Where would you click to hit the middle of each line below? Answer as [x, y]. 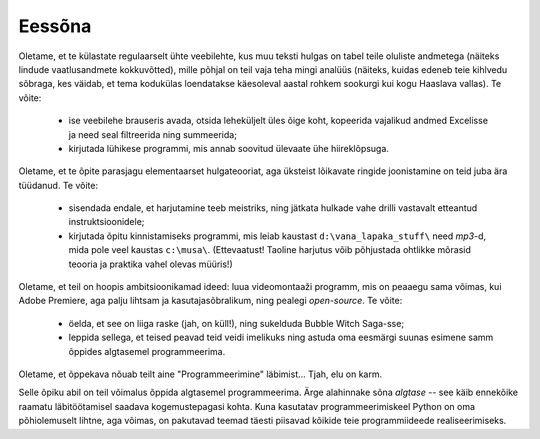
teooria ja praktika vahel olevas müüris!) [151, 264]
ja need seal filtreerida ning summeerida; [152, 134]
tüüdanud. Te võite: [58, 185]
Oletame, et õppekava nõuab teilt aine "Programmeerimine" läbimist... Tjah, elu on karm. [200, 374]
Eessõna [55, 26]
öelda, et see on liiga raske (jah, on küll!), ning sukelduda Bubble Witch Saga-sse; [236, 323]
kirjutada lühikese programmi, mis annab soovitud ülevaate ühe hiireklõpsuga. [229, 148]
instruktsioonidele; [106, 222]
